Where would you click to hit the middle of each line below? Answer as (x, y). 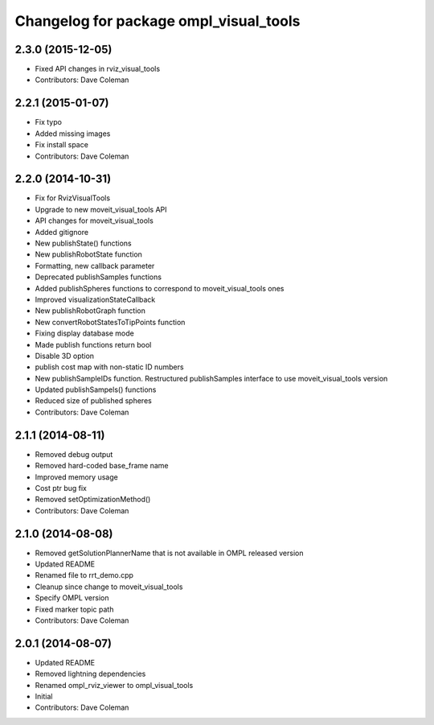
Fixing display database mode (84, 333)
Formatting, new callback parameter (95, 266)
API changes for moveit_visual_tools (94, 220)
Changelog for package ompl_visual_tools (158, 21)
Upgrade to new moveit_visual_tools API (101, 209)
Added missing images (73, 134)
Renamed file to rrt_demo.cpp (84, 575)
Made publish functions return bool (93, 344)
